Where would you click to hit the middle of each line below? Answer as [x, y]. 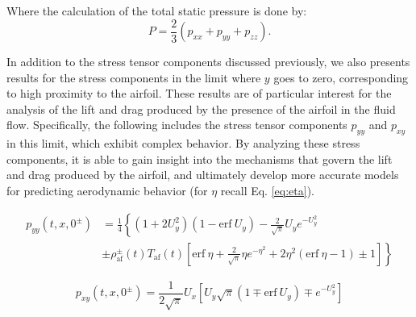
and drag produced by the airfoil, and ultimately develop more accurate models [203, 175]
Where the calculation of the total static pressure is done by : [157, 10]
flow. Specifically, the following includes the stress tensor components [177, 125]
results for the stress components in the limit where [134, 77]
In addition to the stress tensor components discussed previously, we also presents [208, 62]
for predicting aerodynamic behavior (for [107, 191]
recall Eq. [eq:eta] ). [267, 191]
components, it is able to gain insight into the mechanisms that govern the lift [200, 158]
